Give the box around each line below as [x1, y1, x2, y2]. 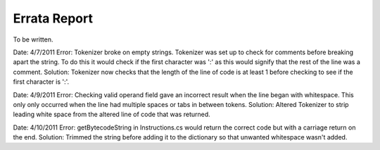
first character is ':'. [13, 77, 70, 86]
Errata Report [13, 11, 93, 26]
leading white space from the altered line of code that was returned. [13, 110, 210, 119]
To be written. [13, 35, 53, 44]
